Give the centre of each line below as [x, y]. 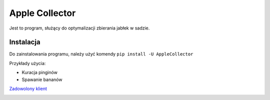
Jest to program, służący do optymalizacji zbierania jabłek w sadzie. [79, 28]
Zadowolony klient [28, 89]
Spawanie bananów [42, 79]
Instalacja [25, 42]
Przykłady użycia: [27, 63]
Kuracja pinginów [39, 72]
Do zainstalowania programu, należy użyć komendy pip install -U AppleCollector [101, 54]
